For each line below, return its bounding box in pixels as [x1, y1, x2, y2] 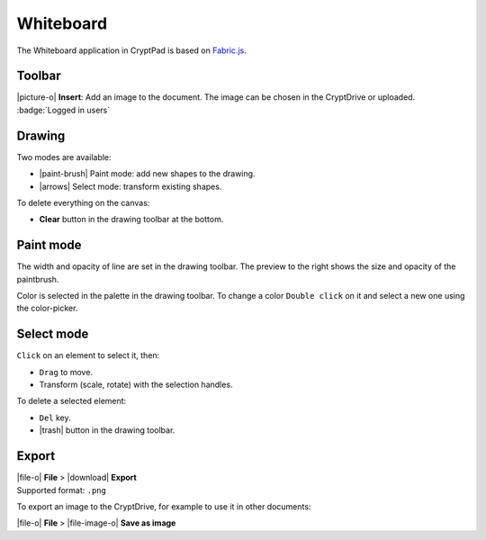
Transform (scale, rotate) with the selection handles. [39, 379, 233, 391]
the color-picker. [16, 302, 78, 314]
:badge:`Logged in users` [16, 104, 111, 115]
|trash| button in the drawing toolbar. [39, 425, 175, 436]
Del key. [39, 412, 71, 423]
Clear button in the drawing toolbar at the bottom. [39, 214, 224, 225]
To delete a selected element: [16, 396, 127, 407]
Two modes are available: [16, 151, 112, 162]
